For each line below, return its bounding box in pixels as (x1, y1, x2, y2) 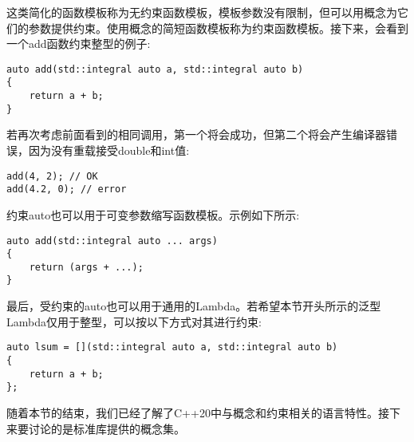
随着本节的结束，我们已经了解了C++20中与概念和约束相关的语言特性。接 (6, 404, 389, 420)
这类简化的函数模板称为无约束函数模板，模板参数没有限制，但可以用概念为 (6, 4, 397, 20)
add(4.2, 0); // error (6, 184, 127, 195)
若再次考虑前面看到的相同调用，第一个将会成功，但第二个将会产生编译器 (6, 126, 386, 143)
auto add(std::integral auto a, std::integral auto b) (6, 63, 304, 75)
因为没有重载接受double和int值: (28, 142, 190, 158)
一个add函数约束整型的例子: (6, 35, 151, 52)
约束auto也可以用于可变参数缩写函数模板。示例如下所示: (6, 206, 300, 223)
